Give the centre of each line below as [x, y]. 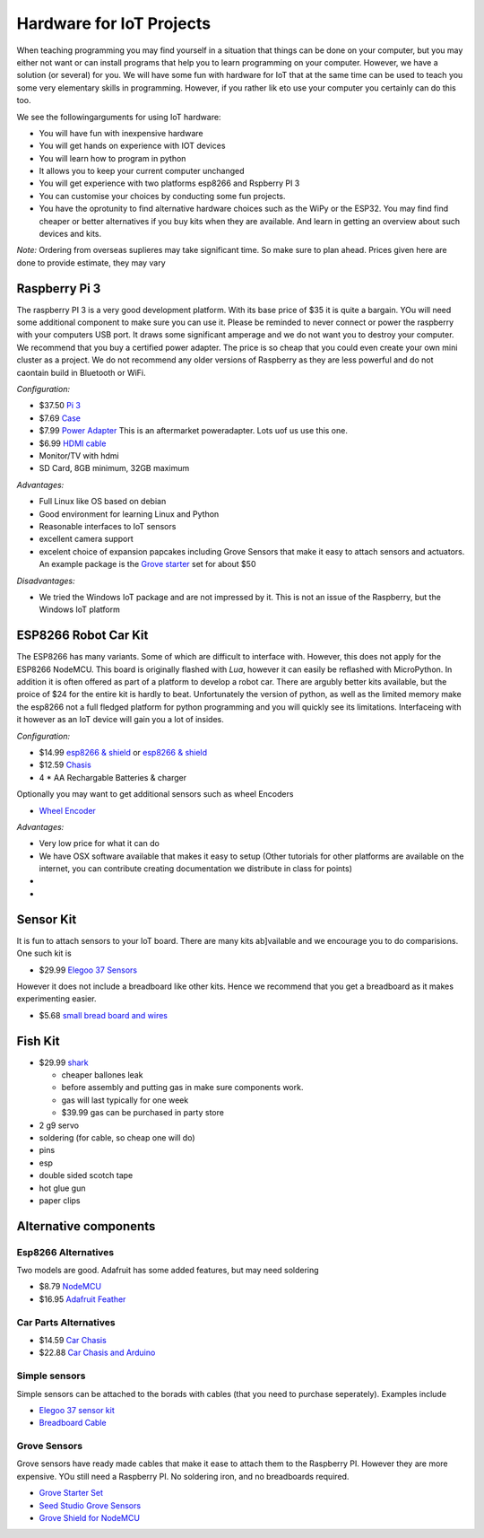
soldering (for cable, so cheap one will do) [117, 1137]
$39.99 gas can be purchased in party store [143, 1113]
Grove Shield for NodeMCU [90, 1518]
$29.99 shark [64, 1062]
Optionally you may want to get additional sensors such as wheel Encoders [155, 794]
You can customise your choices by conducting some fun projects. [162, 196]
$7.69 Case [60, 418]
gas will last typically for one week [125, 1100]
